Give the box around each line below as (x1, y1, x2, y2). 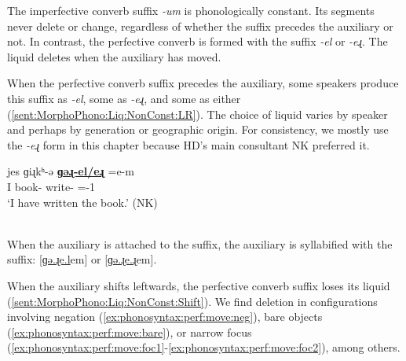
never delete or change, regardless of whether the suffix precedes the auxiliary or (7, 17, 393, 34)
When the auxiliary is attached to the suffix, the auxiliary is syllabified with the (7, 235, 393, 252)
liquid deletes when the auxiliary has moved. (7, 48, 221, 64)
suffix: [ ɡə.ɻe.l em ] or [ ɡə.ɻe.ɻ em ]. (7, 251, 157, 267)
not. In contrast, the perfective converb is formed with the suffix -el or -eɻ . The (7, 33, 388, 50)
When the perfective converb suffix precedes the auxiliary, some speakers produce (7, 75, 399, 91)
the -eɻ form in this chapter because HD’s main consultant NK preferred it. (7, 136, 370, 153)
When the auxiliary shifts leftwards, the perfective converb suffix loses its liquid (7, 277, 390, 293)
